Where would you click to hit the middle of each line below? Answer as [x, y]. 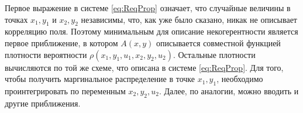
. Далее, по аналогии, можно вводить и [229, 90]
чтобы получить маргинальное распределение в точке [100, 79]
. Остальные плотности [214, 54]
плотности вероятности [46, 54]
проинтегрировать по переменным [65, 90]
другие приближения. [43, 103]
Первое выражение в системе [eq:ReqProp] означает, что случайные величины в [148, 8]
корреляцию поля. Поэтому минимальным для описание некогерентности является [151, 31]
